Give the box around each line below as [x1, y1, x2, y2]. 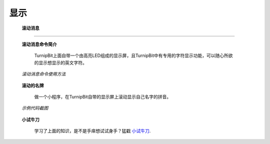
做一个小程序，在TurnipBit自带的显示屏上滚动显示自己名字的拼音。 [34, 93, 171, 99]
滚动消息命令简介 [21, 41, 57, 47]
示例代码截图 [21, 105, 48, 111]
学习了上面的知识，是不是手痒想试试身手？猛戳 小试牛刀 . [34, 128, 151, 134]
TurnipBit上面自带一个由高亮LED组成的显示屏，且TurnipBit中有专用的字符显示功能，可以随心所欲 [34, 52, 233, 58]
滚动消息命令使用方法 [21, 71, 66, 77]
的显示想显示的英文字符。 [34, 59, 87, 65]
